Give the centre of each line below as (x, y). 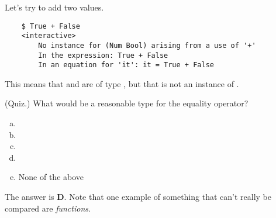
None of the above (51, 177)
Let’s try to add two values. (54, 7)
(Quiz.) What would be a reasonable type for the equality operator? (127, 103)
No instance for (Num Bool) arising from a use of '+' (147, 45)
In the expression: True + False (103, 55)
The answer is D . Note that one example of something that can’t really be (138, 197)
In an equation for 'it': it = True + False (126, 65)
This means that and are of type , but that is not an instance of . (122, 83)
